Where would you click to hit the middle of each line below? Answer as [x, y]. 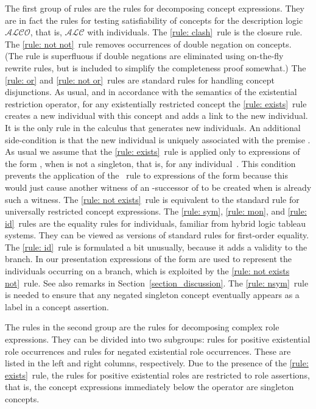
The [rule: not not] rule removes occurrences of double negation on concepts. [148, 44]
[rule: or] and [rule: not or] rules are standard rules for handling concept [140, 80]
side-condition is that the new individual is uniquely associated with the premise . [158, 139]
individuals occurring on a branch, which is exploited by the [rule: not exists [147, 271]
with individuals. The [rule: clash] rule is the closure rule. [195, 32]
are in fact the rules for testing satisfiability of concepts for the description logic [154, 20]
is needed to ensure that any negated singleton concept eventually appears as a [152, 295]
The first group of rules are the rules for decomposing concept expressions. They [155, 8]
